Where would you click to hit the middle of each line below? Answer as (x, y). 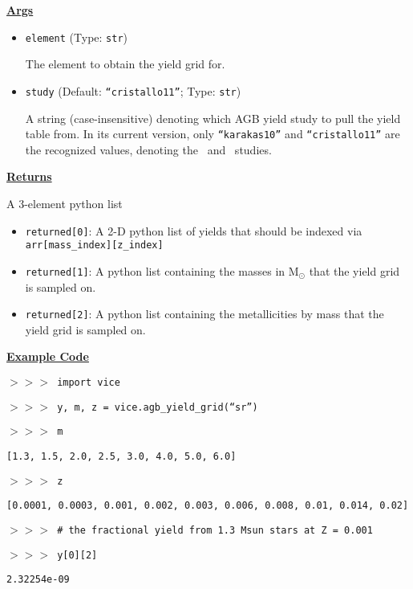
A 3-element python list (65, 203)
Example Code (48, 356)
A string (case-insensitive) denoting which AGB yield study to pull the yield (213, 118)
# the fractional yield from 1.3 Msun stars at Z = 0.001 (215, 530)
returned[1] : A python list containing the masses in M (162, 270)
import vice (89, 382)
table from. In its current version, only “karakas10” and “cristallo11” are (213, 134)
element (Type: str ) (77, 37)
